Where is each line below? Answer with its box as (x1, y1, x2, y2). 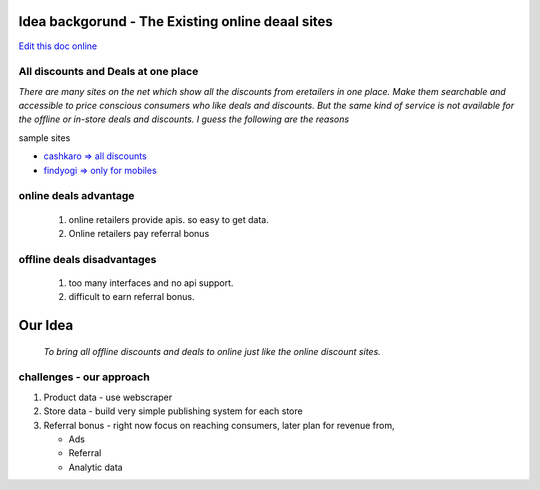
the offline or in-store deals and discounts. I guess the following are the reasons (18, 113, 350, 125)
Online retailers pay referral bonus (68, 227, 210, 239)
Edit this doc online (18, 40, 98, 52)
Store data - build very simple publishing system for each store (43, 405, 304, 417)
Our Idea (18, 317, 74, 334)
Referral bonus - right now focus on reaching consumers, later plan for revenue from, (43, 419, 395, 431)
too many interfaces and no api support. (68, 276, 234, 289)
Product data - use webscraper (43, 391, 173, 403)
